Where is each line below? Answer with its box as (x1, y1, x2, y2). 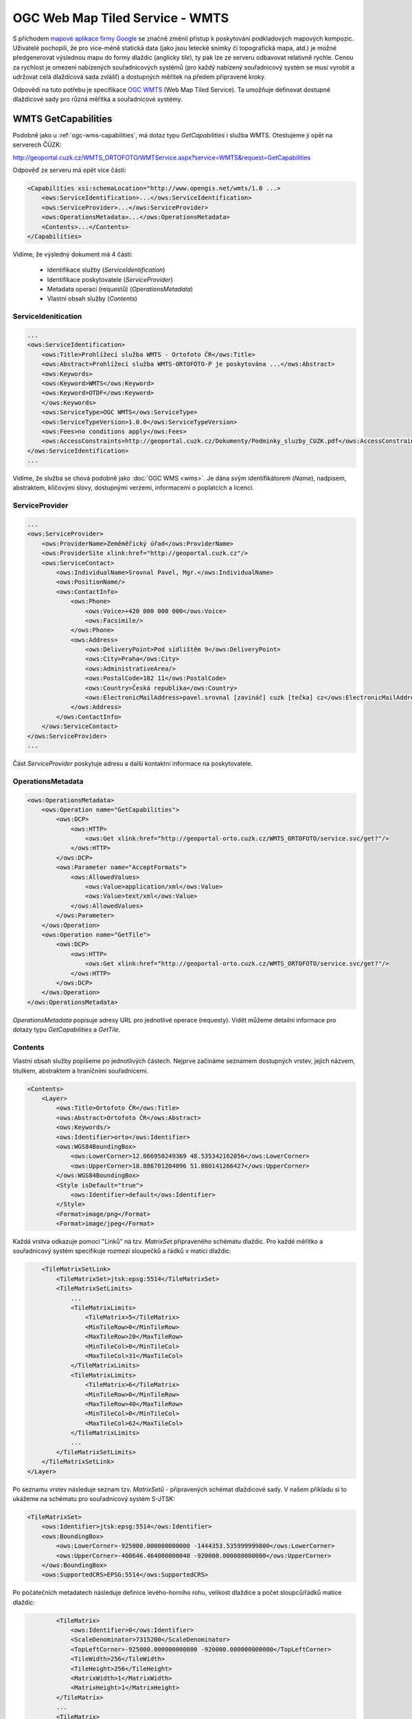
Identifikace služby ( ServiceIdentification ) (47, 265, 165, 274)
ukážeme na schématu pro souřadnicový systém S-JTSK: (12, 1495, 175, 1503)
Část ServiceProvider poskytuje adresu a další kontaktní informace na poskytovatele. (12, 759, 253, 767)
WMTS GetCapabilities (12, 113, 113, 124)
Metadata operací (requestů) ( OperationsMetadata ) (47, 285, 194, 294)
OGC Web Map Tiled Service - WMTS (12, 10, 229, 25)
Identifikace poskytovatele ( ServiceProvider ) (47, 275, 173, 283)
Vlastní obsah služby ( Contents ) (47, 294, 137, 303)
